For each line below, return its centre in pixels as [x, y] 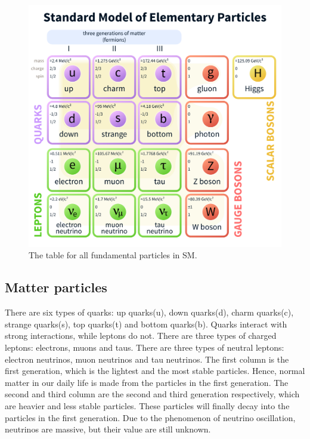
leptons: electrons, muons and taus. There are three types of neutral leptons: [145, 347]
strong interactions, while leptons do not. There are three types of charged [141, 336]
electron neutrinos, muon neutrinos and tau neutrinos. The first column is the [147, 359]
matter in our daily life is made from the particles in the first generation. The [147, 382]
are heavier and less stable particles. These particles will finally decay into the [147, 405]
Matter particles [56, 287]
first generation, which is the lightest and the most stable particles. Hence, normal [155, 371]
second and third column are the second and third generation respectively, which [152, 394]
